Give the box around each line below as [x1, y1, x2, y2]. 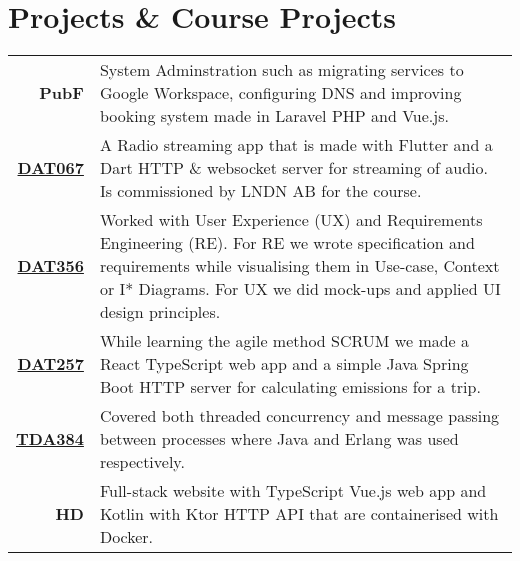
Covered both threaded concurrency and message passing [99, 404, 500, 428]
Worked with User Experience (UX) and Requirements [99, 208, 483, 232]
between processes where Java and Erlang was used [99, 427, 459, 451]
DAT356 [17, 254, 84, 278]
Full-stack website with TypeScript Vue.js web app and [99, 479, 487, 503]
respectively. [99, 450, 185, 474]
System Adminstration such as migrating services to [99, 58, 464, 82]
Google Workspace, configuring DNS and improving [99, 81, 462, 105]
